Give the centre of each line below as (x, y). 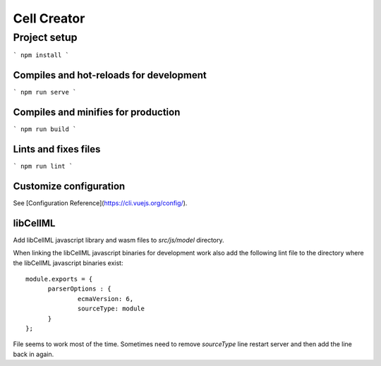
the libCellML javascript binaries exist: (68, 263)
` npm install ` (41, 55)
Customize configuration (69, 186)
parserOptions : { (79, 289)
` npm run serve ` (45, 92)
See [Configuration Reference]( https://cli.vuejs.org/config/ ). (100, 203)
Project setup (45, 37)
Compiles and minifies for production (97, 112)
